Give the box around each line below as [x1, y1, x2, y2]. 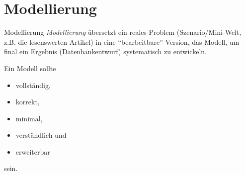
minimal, [15, 113, 43, 123]
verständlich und [15, 130, 67, 140]
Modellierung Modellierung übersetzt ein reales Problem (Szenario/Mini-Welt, [4, 27, 242, 37]
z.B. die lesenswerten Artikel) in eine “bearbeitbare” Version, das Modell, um [4, 36, 240, 47]
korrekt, [15, 96, 40, 107]
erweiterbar [15, 146, 50, 157]
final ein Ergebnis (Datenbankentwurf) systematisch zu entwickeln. [4, 46, 207, 57]
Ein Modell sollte [4, 63, 56, 73]
